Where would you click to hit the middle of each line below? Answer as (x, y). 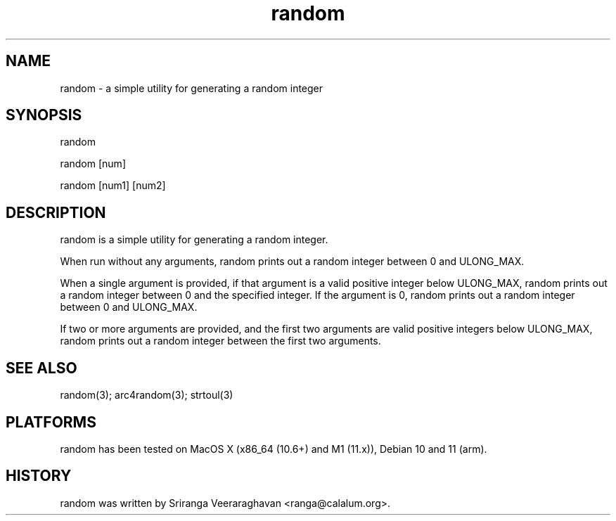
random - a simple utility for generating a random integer (192, 88)
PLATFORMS (51, 422)
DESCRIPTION (56, 212)
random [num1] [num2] (113, 186)
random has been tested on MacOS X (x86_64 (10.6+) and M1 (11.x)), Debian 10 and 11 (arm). (274, 449)
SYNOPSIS (44, 115)
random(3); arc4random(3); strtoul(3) (147, 395)
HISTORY (39, 476)
